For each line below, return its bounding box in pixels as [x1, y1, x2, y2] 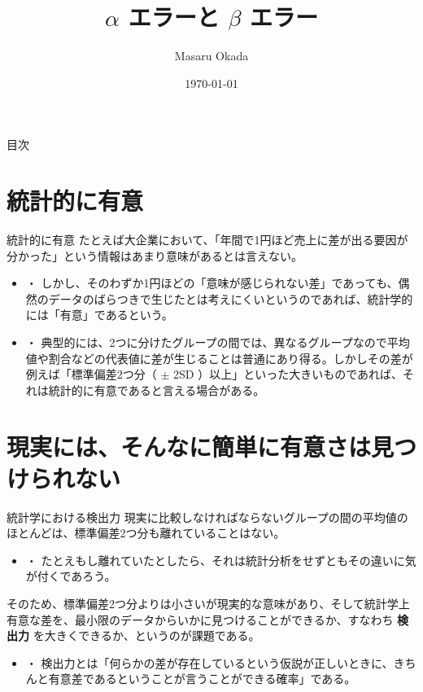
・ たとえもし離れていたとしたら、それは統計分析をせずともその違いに [25, 551, 405, 568]
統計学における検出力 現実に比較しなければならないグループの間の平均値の [7, 508, 408, 525]
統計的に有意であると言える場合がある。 [48, 381, 265, 398]
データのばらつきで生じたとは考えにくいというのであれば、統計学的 [48, 290, 413, 307]
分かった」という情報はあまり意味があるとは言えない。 [7, 247, 303, 264]
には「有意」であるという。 [25, 306, 173, 323]
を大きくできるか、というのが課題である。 [33, 627, 260, 644]
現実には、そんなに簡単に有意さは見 [7, 429, 395, 462]
